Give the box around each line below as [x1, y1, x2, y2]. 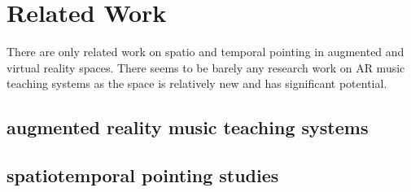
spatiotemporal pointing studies [7, 163, 279, 188]
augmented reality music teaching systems [7, 115, 369, 140]
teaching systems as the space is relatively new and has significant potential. [7, 75, 387, 92]
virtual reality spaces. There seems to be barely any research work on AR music [7, 59, 405, 76]
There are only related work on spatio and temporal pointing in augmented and [7, 43, 404, 60]
